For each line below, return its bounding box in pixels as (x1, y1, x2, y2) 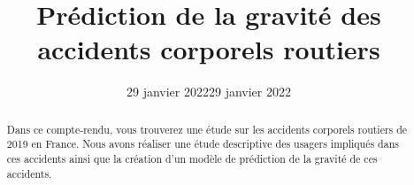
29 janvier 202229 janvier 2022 (126, 82, 291, 101)
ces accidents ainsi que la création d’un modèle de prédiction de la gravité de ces (6, 151, 378, 166)
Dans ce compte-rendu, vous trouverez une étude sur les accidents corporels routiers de (6, 121, 408, 136)
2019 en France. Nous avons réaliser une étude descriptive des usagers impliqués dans (6, 136, 399, 151)
